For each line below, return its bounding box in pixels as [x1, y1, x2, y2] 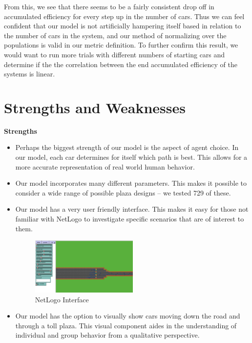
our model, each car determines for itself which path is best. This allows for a [15, 152, 248, 162]
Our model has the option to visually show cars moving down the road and [15, 311, 240, 321]
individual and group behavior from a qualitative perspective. [15, 330, 200, 340]
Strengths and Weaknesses [4, 97, 186, 117]
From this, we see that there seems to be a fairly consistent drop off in [4, 1, 214, 11]
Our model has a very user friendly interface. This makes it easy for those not [15, 204, 249, 214]
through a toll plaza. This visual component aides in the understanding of [15, 320, 237, 330]
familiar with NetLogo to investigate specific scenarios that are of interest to [15, 214, 244, 224]
